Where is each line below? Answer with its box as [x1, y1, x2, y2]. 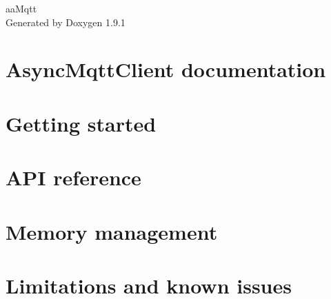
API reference [6, 163, 141, 192]
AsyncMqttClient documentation [6, 55, 326, 83]
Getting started [6, 109, 157, 137]
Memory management [6, 217, 218, 245]
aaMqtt [6, 1, 37, 15]
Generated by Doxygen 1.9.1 [6, 14, 126, 29]
